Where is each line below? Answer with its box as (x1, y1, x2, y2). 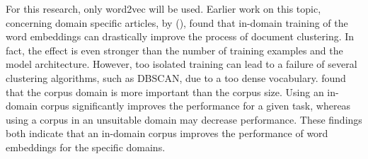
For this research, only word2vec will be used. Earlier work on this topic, (6, 1, 321, 16)
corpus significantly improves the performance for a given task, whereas (40, 98, 351, 113)
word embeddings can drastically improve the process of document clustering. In (6, 29, 355, 44)
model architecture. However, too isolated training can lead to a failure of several (6, 57, 357, 71)
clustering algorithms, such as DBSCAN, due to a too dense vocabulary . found (6, 70, 346, 85)
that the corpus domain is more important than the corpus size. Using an (6, 84, 324, 99)
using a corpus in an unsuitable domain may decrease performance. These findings (6, 112, 362, 126)
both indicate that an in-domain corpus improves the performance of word (6, 126, 328, 141)
